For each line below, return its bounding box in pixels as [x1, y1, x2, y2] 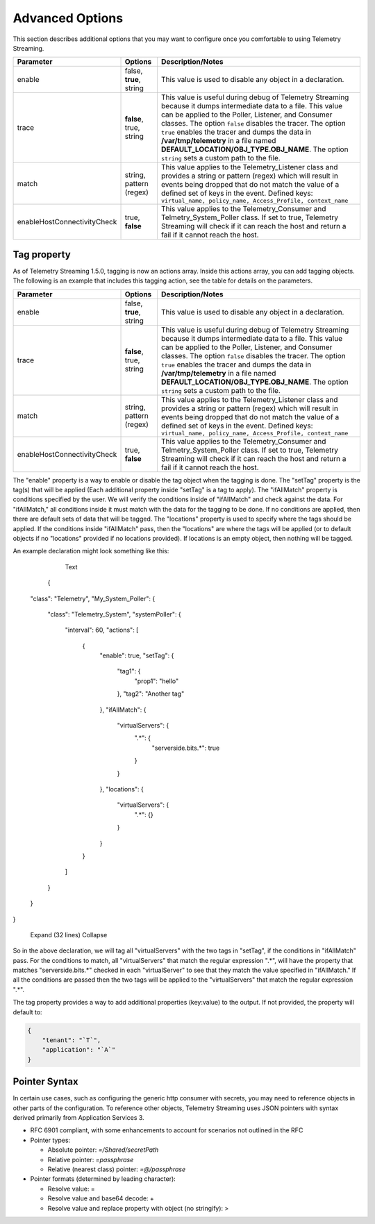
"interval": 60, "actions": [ [65, 626, 139, 635]
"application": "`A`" [42, 1046, 116, 1054]
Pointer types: [30, 1136, 71, 1144]
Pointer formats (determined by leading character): [30, 1175, 176, 1183]
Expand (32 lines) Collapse [30, 930, 108, 939]
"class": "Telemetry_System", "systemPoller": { [47, 610, 182, 618]
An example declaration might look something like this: [12, 547, 169, 555]
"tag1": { [117, 667, 141, 676]
